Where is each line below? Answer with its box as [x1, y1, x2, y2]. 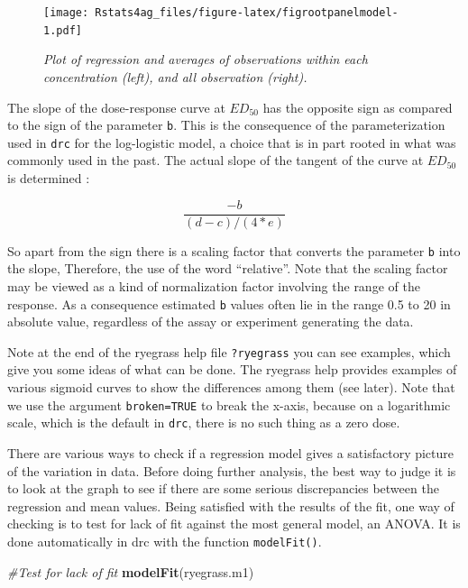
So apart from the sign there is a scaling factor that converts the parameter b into [7, 241, 461, 260]
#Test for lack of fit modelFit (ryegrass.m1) [7, 562, 254, 581]
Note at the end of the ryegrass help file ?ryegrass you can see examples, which [7, 342, 451, 361]
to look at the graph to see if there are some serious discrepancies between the [7, 479, 439, 498]
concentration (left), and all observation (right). [43, 67, 307, 86]
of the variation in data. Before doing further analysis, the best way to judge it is [7, 461, 456, 480]
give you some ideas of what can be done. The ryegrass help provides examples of [7, 360, 457, 379]
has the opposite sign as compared [262, 97, 453, 116]
